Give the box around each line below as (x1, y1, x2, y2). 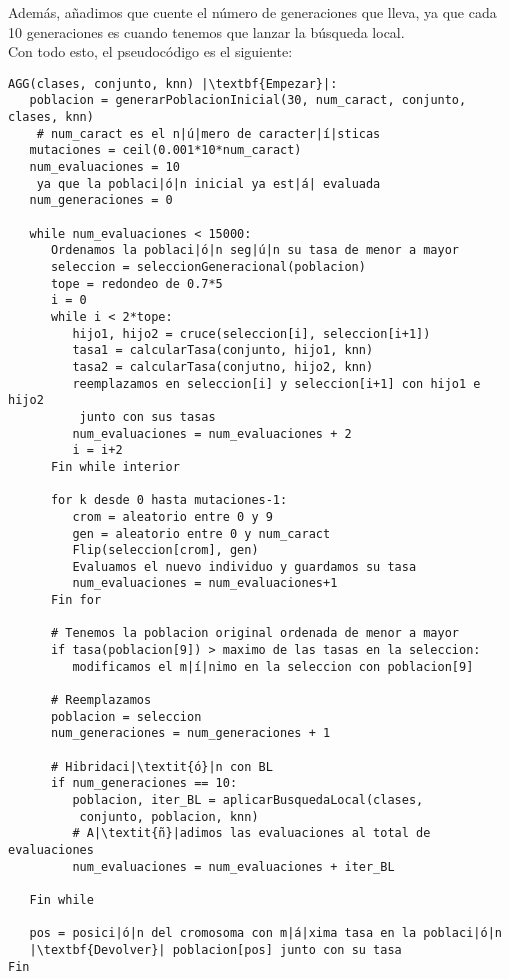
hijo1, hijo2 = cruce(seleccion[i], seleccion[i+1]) (72, 326, 431, 341)
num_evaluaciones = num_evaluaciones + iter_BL (72, 859, 395, 874)
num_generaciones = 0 (29, 193, 173, 208)
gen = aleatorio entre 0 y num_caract (72, 526, 331, 541)
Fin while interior (50, 459, 180, 474)
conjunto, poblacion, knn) (79, 809, 259, 824)
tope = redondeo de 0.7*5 (50, 276, 223, 291)
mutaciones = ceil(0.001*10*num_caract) (29, 143, 302, 158)
